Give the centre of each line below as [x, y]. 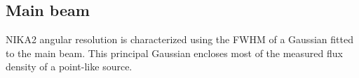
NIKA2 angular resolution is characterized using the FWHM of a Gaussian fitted [179, 39]
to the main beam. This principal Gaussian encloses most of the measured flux [174, 53]
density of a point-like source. [69, 67]
